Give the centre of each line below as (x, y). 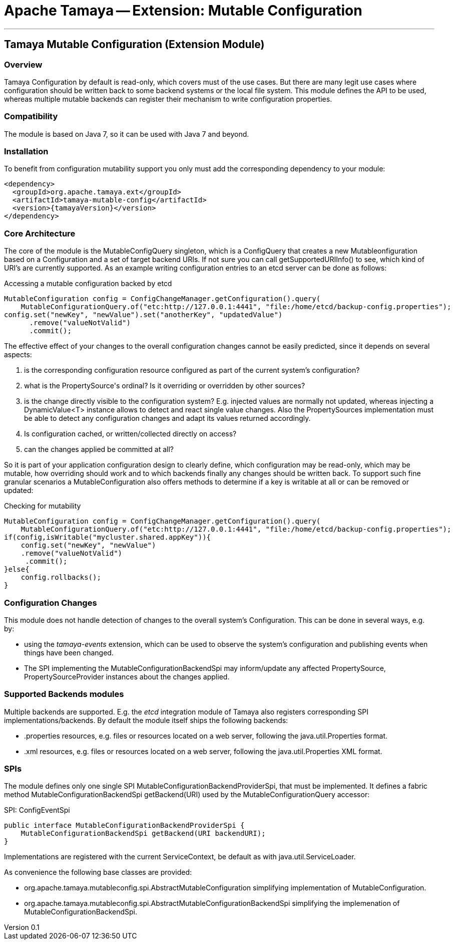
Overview (23, 64)
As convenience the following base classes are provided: (98, 872)
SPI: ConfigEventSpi (37, 810)
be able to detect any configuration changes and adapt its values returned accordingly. (167, 418)
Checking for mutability (43, 506)
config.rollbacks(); (61, 577)
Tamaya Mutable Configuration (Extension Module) (134, 45)
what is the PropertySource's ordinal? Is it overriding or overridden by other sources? (165, 386)
